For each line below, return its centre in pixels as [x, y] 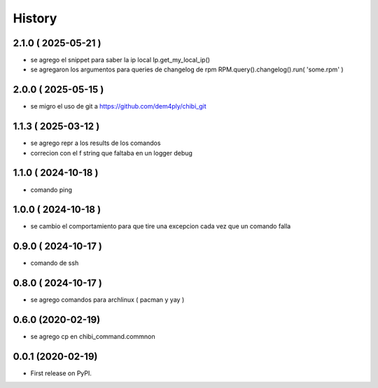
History [35, 18]
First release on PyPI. [61, 373]
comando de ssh [55, 263]
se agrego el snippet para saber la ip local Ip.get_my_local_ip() [120, 60]
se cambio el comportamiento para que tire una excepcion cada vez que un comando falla [161, 226]
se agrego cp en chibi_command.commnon [93, 337]
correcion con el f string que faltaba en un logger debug [111, 153]
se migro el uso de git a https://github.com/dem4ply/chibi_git [118, 106]
